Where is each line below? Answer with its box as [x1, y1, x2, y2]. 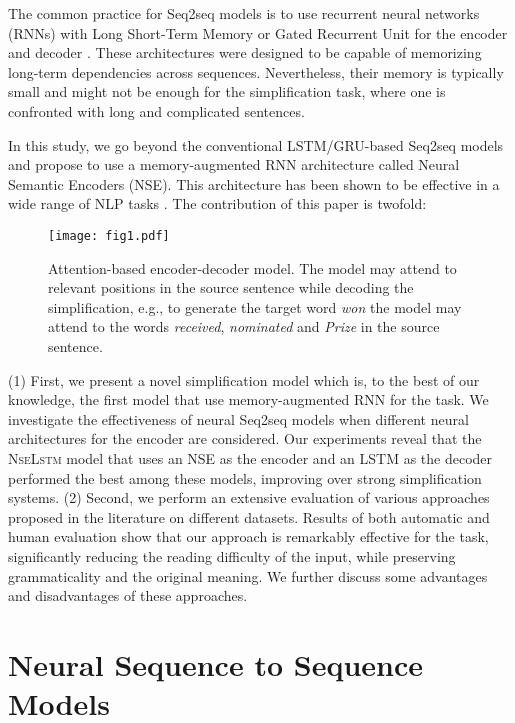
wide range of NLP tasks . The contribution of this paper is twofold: [8, 193, 427, 214]
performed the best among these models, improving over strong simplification [8, 467, 482, 488]
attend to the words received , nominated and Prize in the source [48, 316, 440, 337]
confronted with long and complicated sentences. [8, 100, 305, 121]
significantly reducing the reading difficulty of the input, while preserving [8, 545, 456, 566]
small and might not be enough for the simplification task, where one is [8, 81, 446, 102]
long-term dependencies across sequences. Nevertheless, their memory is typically [8, 61, 504, 82]
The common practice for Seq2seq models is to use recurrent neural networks [8, 3, 480, 23]
